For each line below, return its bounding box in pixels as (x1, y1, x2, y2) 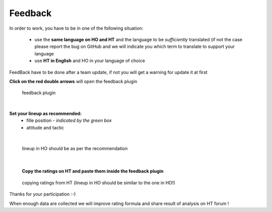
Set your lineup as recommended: (9, 111, 82, 117)
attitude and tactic (26, 124, 64, 130)
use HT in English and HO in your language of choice (34, 58, 146, 64)
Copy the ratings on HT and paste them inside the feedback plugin (22, 168, 164, 174)
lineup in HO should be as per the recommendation (22, 145, 128, 151)
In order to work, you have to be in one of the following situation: (9, 25, 144, 31)
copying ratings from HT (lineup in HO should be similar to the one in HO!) (22, 179, 176, 186)
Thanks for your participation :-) (9, 191, 76, 197)
